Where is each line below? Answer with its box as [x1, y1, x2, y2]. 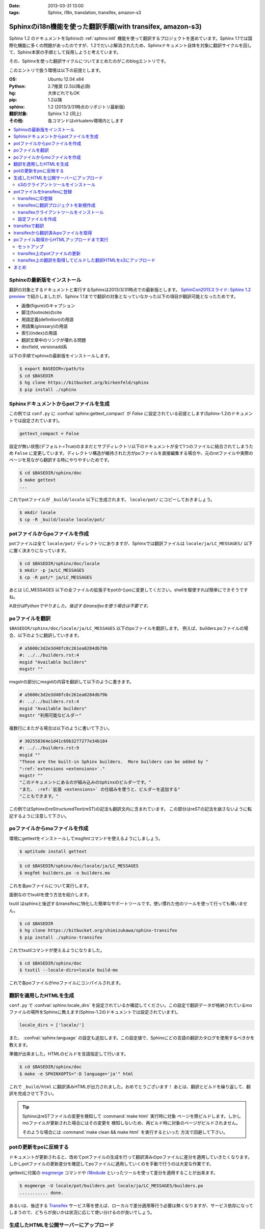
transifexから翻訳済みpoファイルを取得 [13, 230, 92, 235]
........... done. [19, 1190, 64, 1196]
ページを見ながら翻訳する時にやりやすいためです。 [9, 457, 112, 463]
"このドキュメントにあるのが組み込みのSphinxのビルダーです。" [19, 780, 152, 785]
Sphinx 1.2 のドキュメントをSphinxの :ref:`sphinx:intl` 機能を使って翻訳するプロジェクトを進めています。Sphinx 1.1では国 [9, 35, 253, 41]
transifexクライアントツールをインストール [18, 209, 104, 215]
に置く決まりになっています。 [9, 547, 69, 553]
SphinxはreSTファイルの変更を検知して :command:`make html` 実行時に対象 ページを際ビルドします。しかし [22, 1113, 241, 1119]
